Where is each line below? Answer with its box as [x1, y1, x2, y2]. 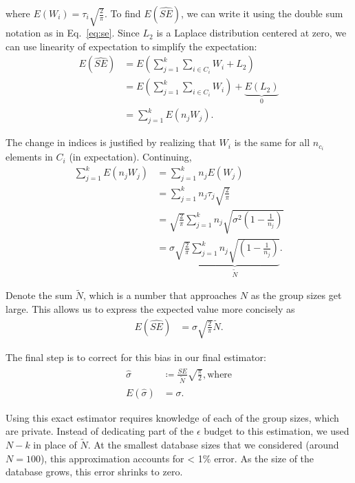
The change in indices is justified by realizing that [6, 135, 216, 150]
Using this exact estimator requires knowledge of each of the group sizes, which [6, 410, 339, 424]
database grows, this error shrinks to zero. [6, 464, 183, 479]
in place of [33, 437, 77, 451]
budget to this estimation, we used [204, 424, 349, 438]
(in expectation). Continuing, [69, 150, 192, 164]
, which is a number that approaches [83, 288, 237, 302]
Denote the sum [6, 288, 73, 302]
